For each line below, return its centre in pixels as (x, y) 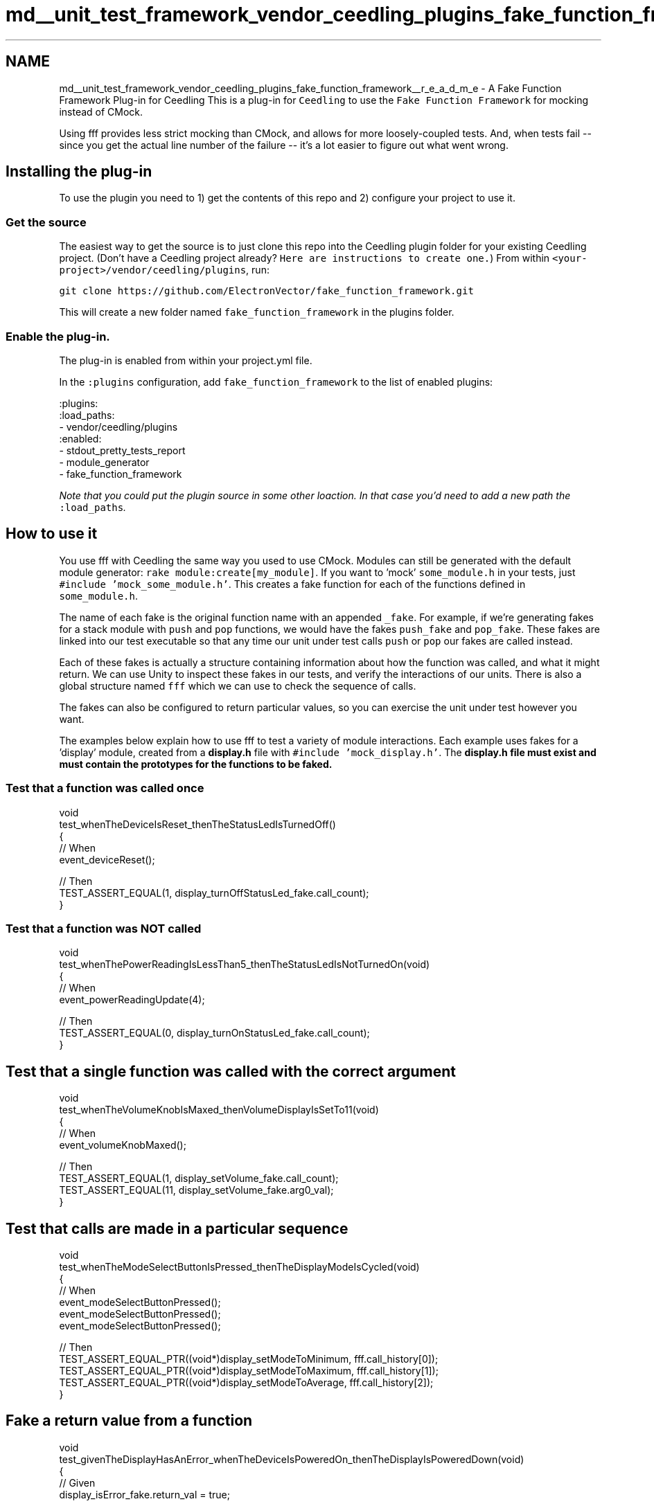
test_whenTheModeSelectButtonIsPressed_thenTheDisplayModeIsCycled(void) (239, 1266)
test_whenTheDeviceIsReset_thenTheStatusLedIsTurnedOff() (197, 824)
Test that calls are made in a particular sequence (177, 1228)
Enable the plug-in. (58, 336)
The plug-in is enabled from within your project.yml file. (186, 360)
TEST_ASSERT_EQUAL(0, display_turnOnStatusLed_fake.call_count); (214, 1033)
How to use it (52, 534)
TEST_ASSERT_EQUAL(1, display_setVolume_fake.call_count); (199, 1178)
